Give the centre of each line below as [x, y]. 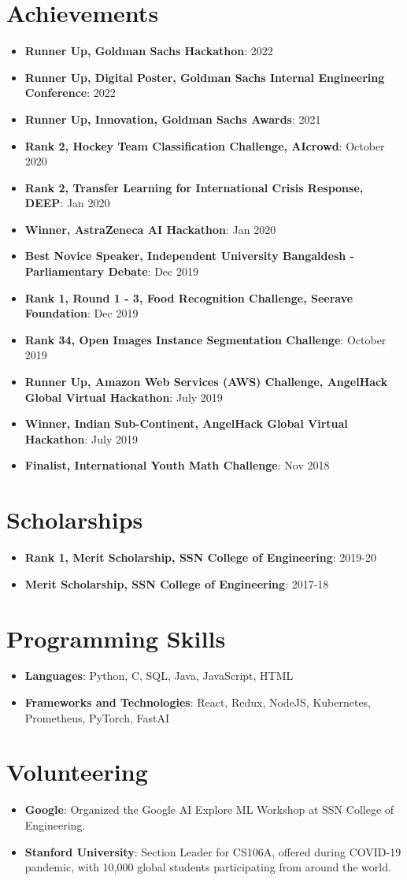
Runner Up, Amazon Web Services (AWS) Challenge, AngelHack [206, 382]
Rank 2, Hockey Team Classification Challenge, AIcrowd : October [205, 145]
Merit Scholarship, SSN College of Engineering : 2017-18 [177, 583]
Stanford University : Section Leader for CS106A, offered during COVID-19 [213, 851]
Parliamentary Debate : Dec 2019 [111, 271]
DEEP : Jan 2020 [67, 203]
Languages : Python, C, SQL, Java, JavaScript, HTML [159, 676]
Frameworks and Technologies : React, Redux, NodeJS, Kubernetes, [198, 702]
